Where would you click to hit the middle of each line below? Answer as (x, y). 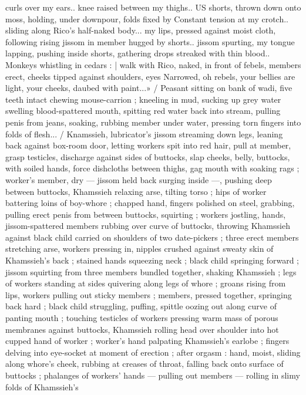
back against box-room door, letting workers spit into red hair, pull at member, (148, 145)
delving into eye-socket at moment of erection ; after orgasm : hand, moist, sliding (153, 352)
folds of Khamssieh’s (42, 386)
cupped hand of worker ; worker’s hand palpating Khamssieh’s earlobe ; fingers (147, 341)
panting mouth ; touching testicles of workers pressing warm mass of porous (142, 318)
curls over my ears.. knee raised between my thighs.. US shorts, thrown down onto (153, 7)
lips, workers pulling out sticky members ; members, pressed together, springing (149, 294)
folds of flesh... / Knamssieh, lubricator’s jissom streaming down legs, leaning (144, 134)
